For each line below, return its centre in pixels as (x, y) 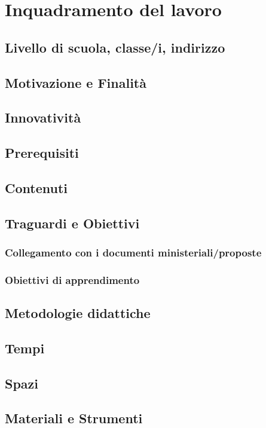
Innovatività (43, 117)
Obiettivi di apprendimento (72, 279)
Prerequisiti (42, 153)
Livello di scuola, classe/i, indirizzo (115, 47)
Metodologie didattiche (78, 313)
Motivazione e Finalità (76, 82)
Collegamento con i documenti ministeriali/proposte (133, 252)
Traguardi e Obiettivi (72, 223)
